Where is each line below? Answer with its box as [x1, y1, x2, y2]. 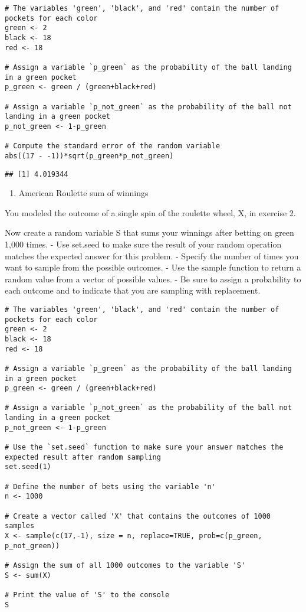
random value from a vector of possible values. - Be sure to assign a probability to [5, 272, 301, 285]
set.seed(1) [5, 463, 51, 471]
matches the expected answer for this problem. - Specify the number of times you [5, 249, 299, 262]
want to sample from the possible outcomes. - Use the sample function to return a [5, 261, 301, 274]
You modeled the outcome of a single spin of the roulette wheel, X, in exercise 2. [5, 206, 296, 219]
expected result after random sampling [5, 453, 161, 461]
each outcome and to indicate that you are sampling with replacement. [5, 284, 261, 297]
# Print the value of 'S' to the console [5, 590, 170, 599]
